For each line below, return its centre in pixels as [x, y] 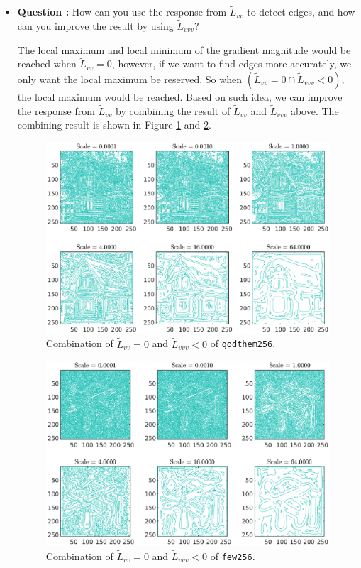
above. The [315, 110]
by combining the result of [173, 110]
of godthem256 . [243, 343]
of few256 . [233, 556]
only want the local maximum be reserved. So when [130, 79]
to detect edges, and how [301, 12]
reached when [47, 64]
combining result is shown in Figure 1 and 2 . [114, 125]
